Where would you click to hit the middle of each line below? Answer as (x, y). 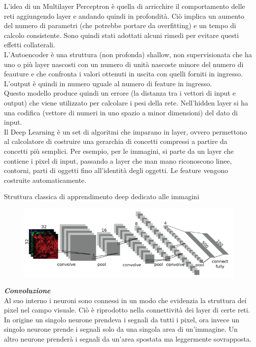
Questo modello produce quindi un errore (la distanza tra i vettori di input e (120, 93)
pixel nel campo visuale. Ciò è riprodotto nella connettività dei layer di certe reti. (127, 310)
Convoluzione (27, 291)
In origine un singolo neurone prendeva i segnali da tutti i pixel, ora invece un (122, 319)
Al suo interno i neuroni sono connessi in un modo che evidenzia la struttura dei (125, 300)
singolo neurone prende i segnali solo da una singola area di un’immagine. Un (121, 329)
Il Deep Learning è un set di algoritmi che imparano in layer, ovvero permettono (126, 131)
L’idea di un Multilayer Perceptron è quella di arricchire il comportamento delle (125, 6)
